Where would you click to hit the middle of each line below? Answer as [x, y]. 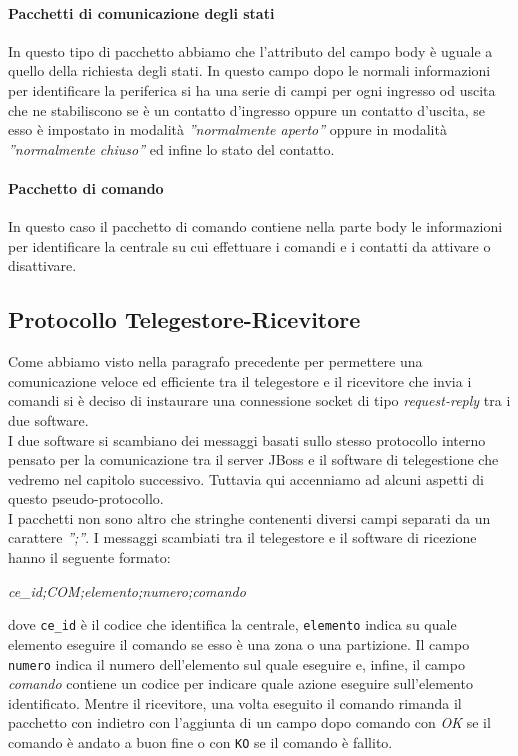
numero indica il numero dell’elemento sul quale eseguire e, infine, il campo [236, 663]
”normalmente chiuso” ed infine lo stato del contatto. [171, 148]
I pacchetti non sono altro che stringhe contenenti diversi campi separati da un [249, 517]
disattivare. [42, 265]
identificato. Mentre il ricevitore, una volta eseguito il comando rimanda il [235, 702]
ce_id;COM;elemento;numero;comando [127, 590]
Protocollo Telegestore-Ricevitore [184, 319]
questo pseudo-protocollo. [86, 498]
